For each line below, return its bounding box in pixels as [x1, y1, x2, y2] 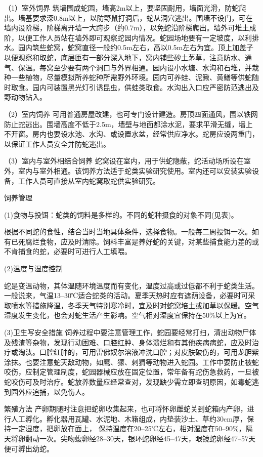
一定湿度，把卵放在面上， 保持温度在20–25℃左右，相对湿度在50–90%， [11, 423, 246, 434]
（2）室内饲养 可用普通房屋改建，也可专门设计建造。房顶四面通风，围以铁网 [4, 108, 258, 119]
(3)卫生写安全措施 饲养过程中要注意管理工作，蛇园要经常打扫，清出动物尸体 [4, 327, 256, 338]
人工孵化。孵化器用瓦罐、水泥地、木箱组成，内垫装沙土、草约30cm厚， [11, 413, 247, 424]
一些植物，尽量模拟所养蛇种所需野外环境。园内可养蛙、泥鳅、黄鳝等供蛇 [11, 72, 252, 82]
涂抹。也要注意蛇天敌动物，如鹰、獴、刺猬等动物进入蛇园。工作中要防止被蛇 [4, 356, 259, 367]
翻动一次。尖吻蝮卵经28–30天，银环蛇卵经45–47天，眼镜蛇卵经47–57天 [25, 433, 255, 443]
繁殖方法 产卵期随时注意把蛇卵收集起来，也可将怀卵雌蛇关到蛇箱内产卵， [4, 403, 247, 414]
